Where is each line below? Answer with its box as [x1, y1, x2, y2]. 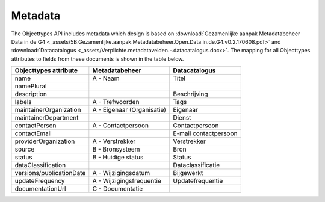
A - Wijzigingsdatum [92, 169, 150, 177]
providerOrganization [14, 137, 75, 145]
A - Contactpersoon [92, 121, 149, 130]
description [14, 90, 48, 99]
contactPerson [14, 121, 57, 130]
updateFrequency [14, 177, 66, 185]
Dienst [172, 114, 191, 122]
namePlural [14, 82, 47, 90]
